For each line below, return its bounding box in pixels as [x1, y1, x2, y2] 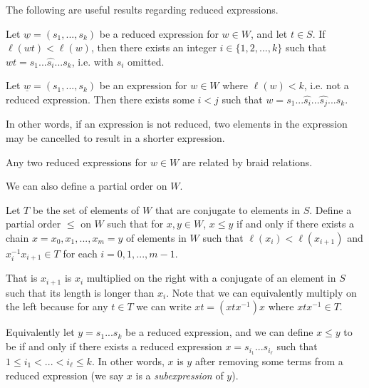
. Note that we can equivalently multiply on [166, 285, 357, 300]
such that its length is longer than [6, 285, 155, 300]
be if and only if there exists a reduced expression [6, 339, 222, 354]
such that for [107, 216, 164, 231]
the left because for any [6, 299, 108, 314]
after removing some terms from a [194, 353, 343, 368]
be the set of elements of [32, 202, 140, 217]
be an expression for [99, 78, 187, 93]
